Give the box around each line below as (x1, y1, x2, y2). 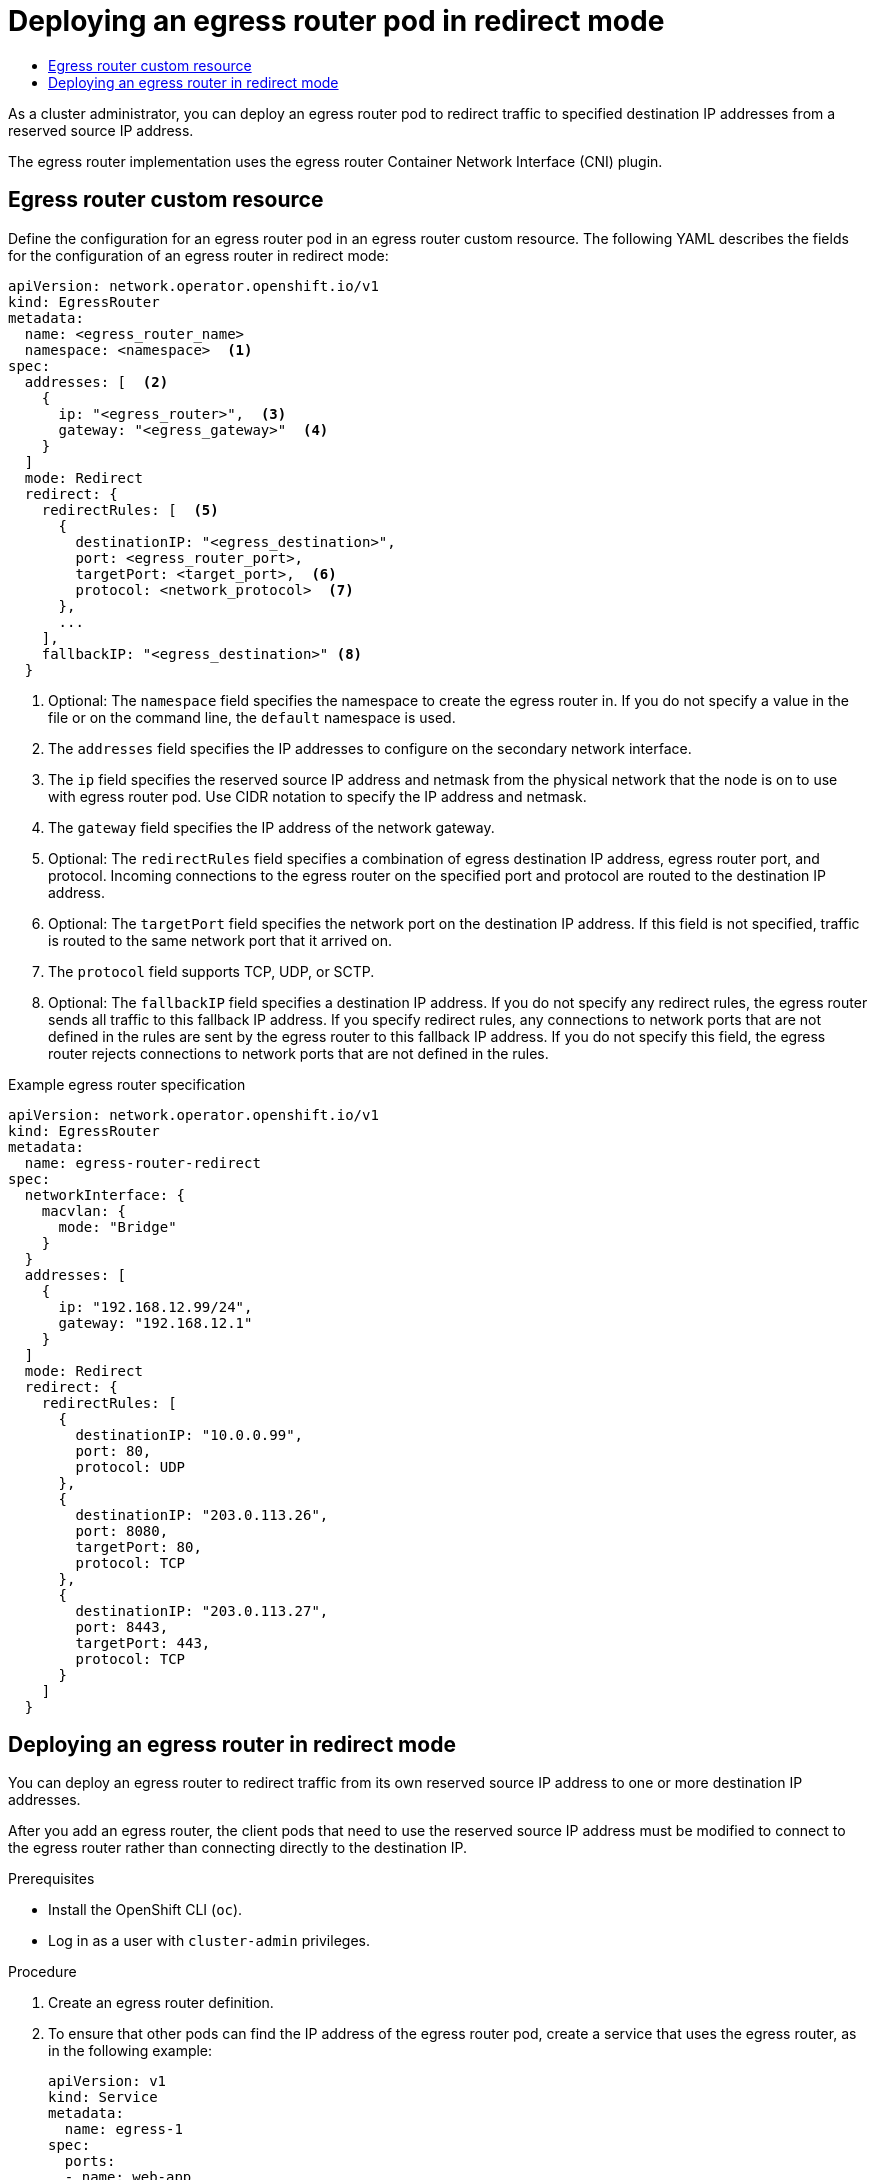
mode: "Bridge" (58, 1218, 177, 1235)
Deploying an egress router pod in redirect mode (8, 4, 665, 38)
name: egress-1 (64, 2121, 183, 2138)
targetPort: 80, (75, 1538, 202, 1555)
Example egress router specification (8, 1075, 246, 1093)
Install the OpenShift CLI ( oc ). (48, 1901, 243, 1919)
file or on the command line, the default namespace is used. (48, 708, 456, 726)
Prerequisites (8, 1870, 95, 1888)
